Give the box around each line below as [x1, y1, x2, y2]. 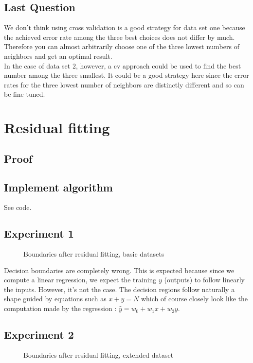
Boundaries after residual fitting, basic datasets [23, 249, 164, 259]
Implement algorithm [4, 179, 113, 194]
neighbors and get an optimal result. [4, 51, 112, 61]
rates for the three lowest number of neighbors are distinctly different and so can [4, 79, 244, 89]
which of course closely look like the [141, 294, 248, 304]
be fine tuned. [4, 89, 45, 99]
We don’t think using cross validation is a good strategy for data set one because [4, 22, 245, 33]
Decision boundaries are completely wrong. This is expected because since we [4, 265, 235, 275]
